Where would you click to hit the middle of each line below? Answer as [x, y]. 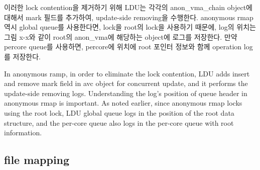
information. [23, 133]
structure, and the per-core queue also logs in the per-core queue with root [119, 122]
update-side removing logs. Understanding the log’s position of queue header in [126, 93]
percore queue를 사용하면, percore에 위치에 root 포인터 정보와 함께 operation [123, 47]
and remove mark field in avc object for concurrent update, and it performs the [126, 83]
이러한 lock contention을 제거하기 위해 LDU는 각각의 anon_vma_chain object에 [128, 7]
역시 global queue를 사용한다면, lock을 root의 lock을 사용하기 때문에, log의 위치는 [130, 27]
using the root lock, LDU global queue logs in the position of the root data [119, 112]
